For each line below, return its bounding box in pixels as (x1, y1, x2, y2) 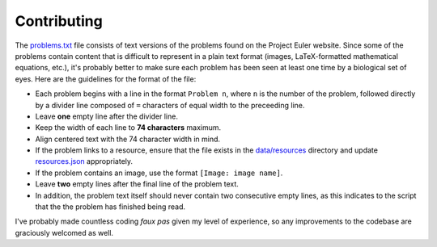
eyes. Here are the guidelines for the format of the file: (15, 73, 197, 84)
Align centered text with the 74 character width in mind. (35, 134, 221, 144)
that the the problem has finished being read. (35, 202, 186, 211)
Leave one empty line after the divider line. (35, 111, 178, 121)
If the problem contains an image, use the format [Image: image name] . (35, 168, 283, 178)
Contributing (15, 12, 103, 30)
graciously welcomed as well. (15, 228, 113, 237)
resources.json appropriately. (35, 157, 134, 166)
